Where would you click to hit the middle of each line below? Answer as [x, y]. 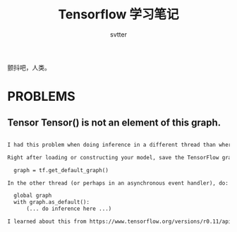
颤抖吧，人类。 [29, 67]
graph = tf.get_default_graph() [61, 170]
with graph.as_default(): [52, 202]
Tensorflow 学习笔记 [119, 14]
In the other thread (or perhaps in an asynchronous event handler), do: [118, 183]
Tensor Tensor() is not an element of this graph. [114, 122]
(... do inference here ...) [69, 209]
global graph [33, 196]
